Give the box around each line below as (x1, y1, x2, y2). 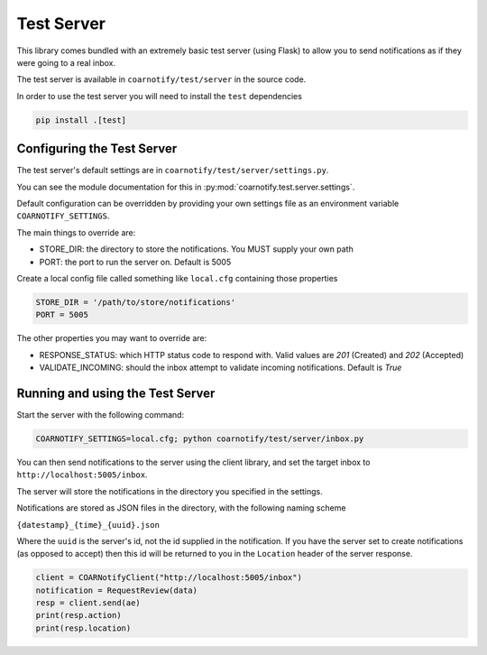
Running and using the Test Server (16, 385, 216, 401)
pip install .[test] (35, 115, 126, 125)
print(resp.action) (35, 610, 122, 621)
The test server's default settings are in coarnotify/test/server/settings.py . (16, 165, 329, 176)
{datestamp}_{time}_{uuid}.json (16, 520, 160, 530)
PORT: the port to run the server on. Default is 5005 (39, 256, 232, 267)
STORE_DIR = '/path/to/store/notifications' (35, 297, 236, 307)
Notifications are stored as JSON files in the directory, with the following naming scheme (16, 503, 346, 513)
